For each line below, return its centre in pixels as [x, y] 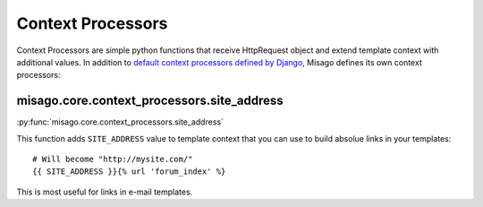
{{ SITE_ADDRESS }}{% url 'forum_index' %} [129, 172]
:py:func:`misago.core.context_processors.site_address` [120, 122]
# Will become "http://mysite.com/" [113, 160]
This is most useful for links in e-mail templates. [105, 192]
